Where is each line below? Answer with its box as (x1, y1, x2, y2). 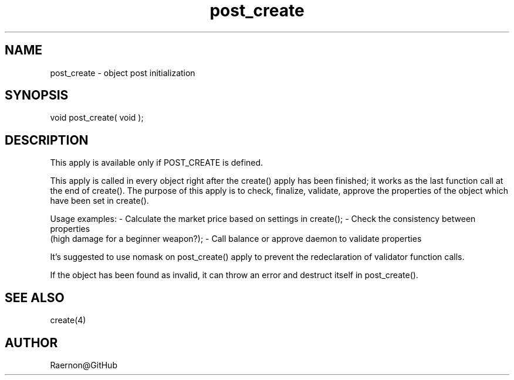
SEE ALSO (5, 290, 65, 305)
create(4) (50, 315, 86, 326)
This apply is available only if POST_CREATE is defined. (50, 158, 263, 168)
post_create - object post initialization (50, 67, 195, 78)
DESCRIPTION (5, 132, 89, 148)
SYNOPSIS (5, 88, 69, 103)
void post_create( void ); (50, 112, 144, 123)
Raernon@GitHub (50, 360, 117, 370)
